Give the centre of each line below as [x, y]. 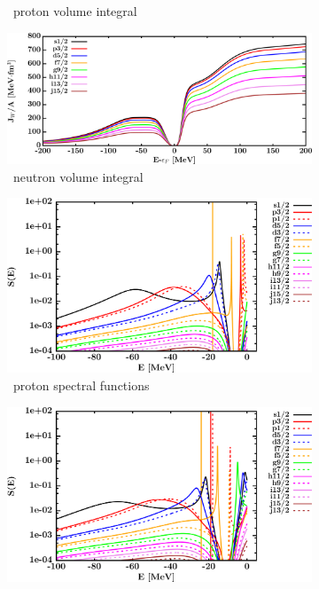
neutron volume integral [78, 176]
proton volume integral [75, 11]
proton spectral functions [81, 385]
